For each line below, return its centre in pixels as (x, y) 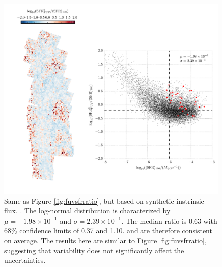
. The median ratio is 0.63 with (169, 220)
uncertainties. (25, 260)
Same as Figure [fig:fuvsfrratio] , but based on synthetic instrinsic (104, 201)
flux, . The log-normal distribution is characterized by (87, 211)
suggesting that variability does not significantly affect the (94, 250)
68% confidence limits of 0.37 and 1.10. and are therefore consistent (108, 230)
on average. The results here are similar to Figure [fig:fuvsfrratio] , (105, 240)
